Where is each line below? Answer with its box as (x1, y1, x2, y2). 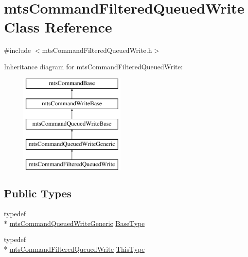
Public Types (4, 186, 72, 201)
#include (4, 45, 31, 55)
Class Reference (4, 17, 112, 37)
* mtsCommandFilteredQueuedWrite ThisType (4, 244, 145, 254)
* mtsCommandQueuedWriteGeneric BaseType (4, 218, 145, 228)
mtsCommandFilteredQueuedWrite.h (42, 45, 152, 55)
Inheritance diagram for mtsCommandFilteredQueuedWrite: (4, 61, 183, 71)
